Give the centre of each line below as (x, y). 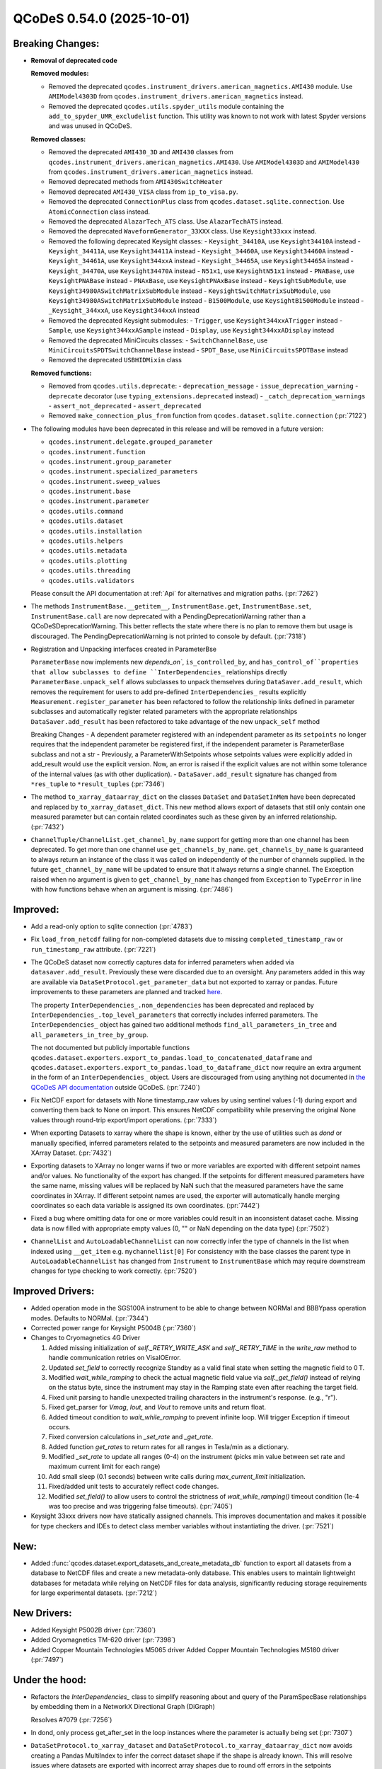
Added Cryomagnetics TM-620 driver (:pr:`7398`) (103, 1640)
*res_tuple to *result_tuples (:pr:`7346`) (98, 784)
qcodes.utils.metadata (88, 551)
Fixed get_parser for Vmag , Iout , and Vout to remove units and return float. (157, 1407)
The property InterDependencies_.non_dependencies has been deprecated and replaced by (172, 1005)
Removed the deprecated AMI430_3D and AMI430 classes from (141, 152)
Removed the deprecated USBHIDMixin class (115, 360)
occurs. (59, 1427)
